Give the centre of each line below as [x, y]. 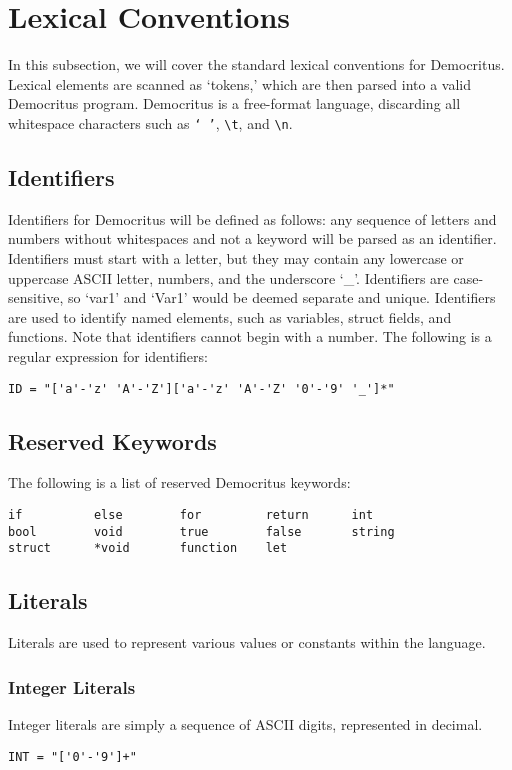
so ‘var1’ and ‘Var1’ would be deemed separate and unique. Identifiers [282, 297]
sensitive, [36, 297]
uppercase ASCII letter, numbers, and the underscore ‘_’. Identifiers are [228, 277]
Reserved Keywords [112, 440]
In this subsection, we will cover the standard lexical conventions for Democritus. [256, 64]
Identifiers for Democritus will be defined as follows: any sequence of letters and [252, 218]
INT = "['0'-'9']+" [72, 756]
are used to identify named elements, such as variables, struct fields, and [230, 316]
